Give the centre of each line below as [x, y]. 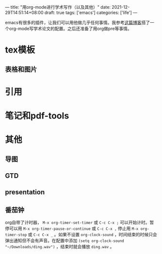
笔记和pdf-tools [37, 116]
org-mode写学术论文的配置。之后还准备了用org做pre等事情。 [70, 29]
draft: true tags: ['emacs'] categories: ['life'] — [91, 13]
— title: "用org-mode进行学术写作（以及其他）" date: [58, 7]
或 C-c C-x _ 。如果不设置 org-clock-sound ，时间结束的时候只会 [93, 235]
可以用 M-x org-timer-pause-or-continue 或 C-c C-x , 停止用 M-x [74, 228]
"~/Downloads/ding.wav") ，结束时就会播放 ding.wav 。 [60, 247]
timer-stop [16, 235]
